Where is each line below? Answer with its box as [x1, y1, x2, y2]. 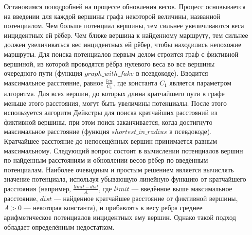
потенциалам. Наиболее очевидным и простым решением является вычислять [4, 164, 234, 174]
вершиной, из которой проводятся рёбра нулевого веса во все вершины [4, 58, 215, 68]
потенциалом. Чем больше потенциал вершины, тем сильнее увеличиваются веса [4, 20, 244, 31]
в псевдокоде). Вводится [136, 68, 208, 78]
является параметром [169, 77, 232, 87]
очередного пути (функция [4, 68, 83, 78]
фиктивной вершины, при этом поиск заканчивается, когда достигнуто [4, 117, 213, 127]
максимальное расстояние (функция [4, 126, 109, 136]
